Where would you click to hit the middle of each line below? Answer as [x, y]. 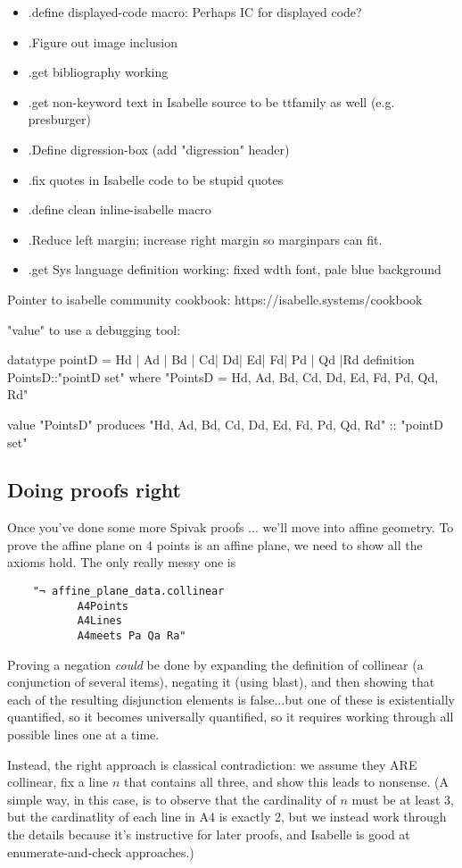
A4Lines [99, 621]
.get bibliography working [98, 72]
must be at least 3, [403, 799]
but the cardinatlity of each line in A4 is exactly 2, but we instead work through [227, 817]
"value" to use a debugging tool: [94, 329]
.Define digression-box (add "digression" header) [159, 149]
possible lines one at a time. [83, 734]
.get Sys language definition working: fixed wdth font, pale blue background [235, 269]
